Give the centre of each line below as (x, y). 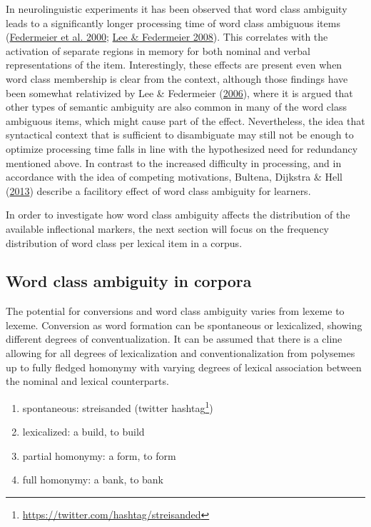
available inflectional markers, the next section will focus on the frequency (168, 228)
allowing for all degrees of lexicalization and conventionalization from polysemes (181, 353)
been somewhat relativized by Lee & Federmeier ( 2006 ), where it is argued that (179, 92)
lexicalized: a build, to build (83, 432)
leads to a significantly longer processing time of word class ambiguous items (173, 22)
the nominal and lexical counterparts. (87, 381)
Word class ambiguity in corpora (129, 281)
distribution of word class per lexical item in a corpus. (124, 242)
